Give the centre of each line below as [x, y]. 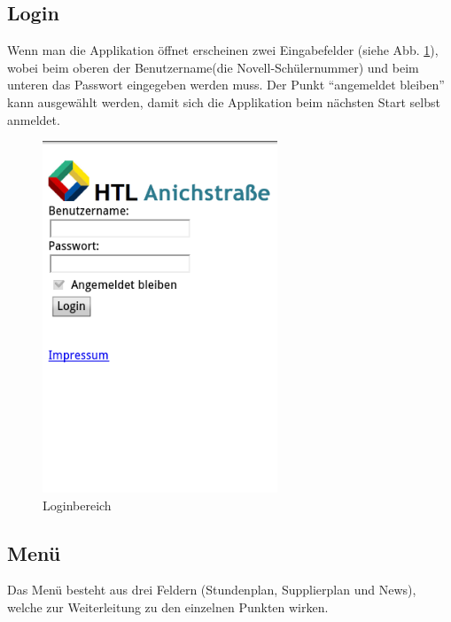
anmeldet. [34, 119]
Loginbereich [77, 505]
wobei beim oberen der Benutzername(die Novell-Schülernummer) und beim [213, 67]
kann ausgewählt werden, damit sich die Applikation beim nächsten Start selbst [224, 101]
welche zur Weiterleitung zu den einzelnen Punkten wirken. [168, 607]
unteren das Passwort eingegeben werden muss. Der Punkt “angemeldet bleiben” [226, 85]
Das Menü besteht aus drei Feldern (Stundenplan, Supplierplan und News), [212, 590]
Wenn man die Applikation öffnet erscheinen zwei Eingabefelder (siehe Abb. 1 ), [223, 50]
